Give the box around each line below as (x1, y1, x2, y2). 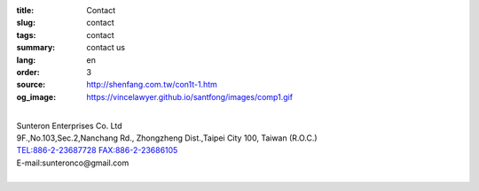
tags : (16, 29, 36, 40)
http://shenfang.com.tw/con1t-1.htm (86, 80, 217, 90)
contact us (86, 42, 126, 53)
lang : (16, 54, 36, 65)
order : (16, 66, 40, 77)
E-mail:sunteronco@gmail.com (16, 157, 130, 168)
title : (16, 5, 35, 15)
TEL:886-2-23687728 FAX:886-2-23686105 (16, 145, 178, 156)
